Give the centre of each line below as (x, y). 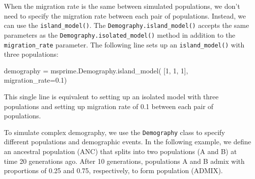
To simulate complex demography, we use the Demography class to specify (114, 132)
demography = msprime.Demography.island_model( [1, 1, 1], (96, 70)
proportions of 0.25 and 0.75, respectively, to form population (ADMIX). (113, 170)
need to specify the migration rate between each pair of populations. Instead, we (125, 15)
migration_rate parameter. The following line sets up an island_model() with (124, 44)
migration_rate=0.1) (36, 80)
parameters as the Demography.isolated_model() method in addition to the (120, 34)
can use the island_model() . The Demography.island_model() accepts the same (127, 25)
